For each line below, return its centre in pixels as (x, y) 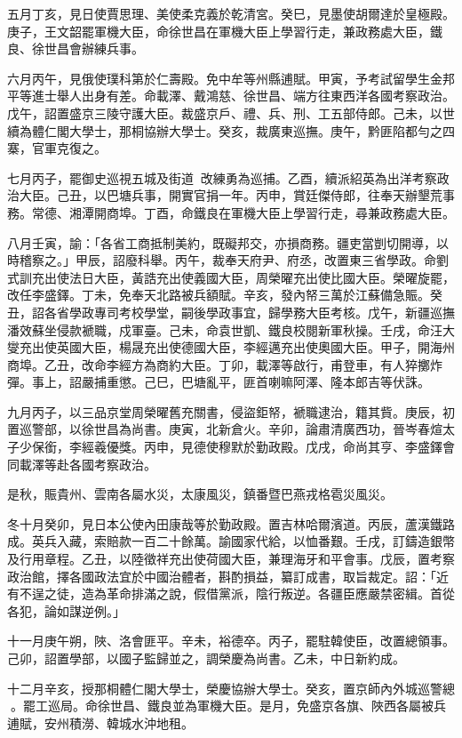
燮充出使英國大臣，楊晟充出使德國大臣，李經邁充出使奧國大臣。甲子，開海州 (231, 347)
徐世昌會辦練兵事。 (88, 48)
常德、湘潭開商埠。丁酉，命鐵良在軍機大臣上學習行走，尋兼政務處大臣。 (243, 212)
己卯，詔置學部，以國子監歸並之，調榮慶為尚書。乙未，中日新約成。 (206, 658)
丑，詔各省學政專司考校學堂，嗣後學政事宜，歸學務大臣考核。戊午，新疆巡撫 (231, 312)
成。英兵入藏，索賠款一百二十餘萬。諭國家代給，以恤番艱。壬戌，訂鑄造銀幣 (231, 541)
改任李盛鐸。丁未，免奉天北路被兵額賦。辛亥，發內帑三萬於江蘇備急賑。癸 (225, 295)
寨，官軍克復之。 (57, 148)
